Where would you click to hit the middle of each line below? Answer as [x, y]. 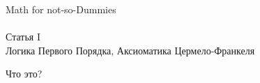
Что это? [24, 74]
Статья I [23, 37]
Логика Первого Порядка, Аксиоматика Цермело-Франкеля [130, 50]
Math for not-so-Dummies [61, 9]
